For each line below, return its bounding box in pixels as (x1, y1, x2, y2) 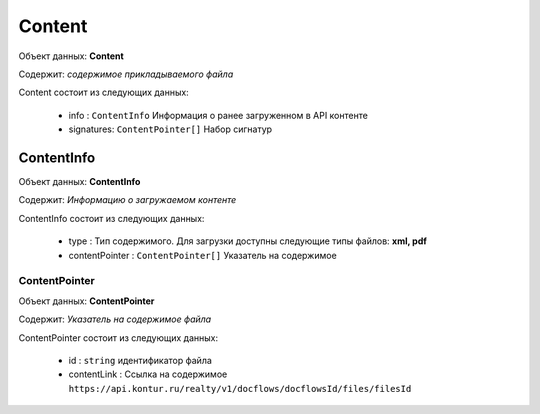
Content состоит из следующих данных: (18, 86, 189, 99)
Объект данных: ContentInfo (18, 176, 141, 188)
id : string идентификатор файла (68, 354, 212, 366)
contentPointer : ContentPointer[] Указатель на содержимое (68, 249, 337, 261)
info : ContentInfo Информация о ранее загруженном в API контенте (68, 109, 369, 121)
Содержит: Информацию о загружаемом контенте (18, 194, 237, 206)
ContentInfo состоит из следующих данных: (18, 212, 205, 224)
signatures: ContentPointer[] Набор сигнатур (68, 123, 273, 135)
